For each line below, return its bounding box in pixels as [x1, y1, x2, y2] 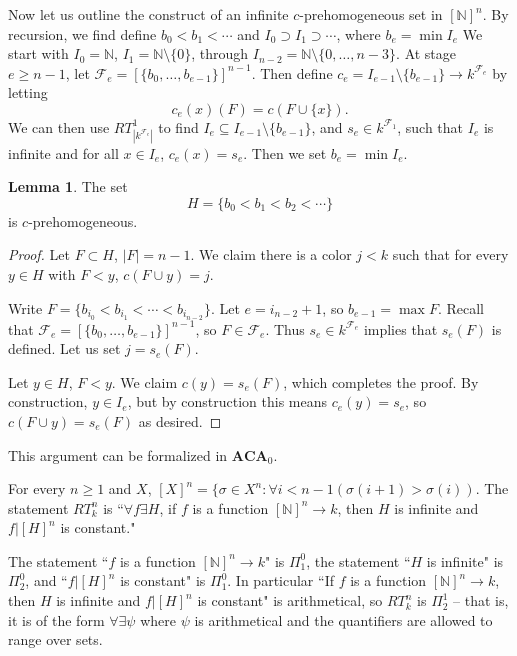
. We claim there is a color [190, 244, 352, 265]
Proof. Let [8, 244, 70, 265]
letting [8, 82, 48, 103]
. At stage [396, 43, 457, 64]
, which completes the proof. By [283, 371, 479, 392]
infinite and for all [8, 142, 119, 163]
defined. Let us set [8, 338, 121, 359]
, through [191, 43, 249, 64]
